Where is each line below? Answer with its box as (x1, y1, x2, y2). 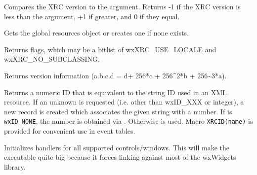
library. (4, 161, 26, 172)
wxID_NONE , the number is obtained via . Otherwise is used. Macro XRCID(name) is (4, 116, 253, 126)
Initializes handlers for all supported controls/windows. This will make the (4, 142, 230, 152)
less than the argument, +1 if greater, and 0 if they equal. (4, 11, 180, 21)
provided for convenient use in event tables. (4, 126, 135, 136)
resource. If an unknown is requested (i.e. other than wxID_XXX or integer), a (4, 97, 244, 107)
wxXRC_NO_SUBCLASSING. (4, 54, 100, 64)
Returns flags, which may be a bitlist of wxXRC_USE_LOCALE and (4, 44, 216, 54)
